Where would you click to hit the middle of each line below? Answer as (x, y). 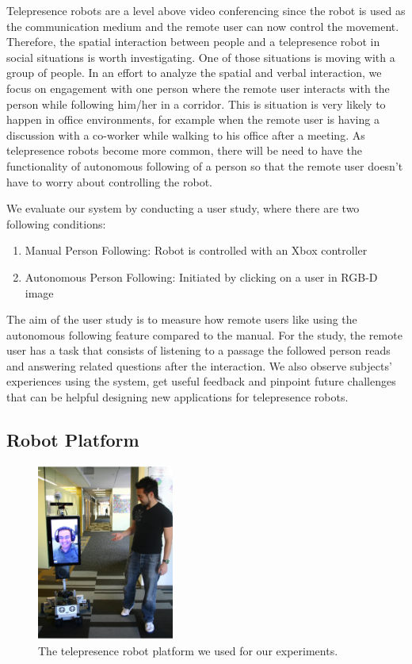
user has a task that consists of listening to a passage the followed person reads (198, 350)
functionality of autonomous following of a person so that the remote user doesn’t (205, 165)
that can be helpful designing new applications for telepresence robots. (177, 397)
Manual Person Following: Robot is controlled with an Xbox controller (196, 250)
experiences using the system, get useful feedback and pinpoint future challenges (201, 381)
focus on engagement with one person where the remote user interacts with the (198, 88)
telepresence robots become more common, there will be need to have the (185, 150)
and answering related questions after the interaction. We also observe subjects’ (199, 365)
